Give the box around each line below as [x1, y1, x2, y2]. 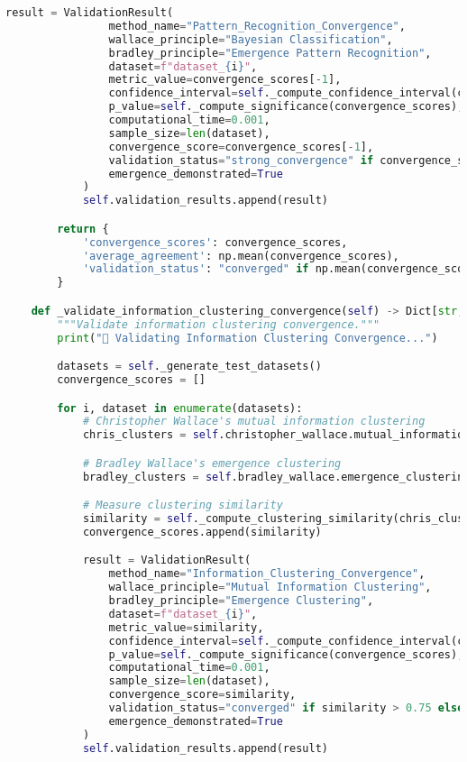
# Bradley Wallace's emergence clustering [82, 456, 342, 470]
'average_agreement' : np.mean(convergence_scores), [82, 249, 399, 262]
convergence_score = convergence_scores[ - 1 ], [108, 140, 374, 153]
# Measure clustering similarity [82, 499, 283, 512]
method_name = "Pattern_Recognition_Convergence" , [108, 19, 406, 32]
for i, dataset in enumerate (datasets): [57, 401, 303, 415]
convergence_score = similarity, [108, 688, 297, 702]
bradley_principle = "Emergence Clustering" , [108, 594, 374, 608]
